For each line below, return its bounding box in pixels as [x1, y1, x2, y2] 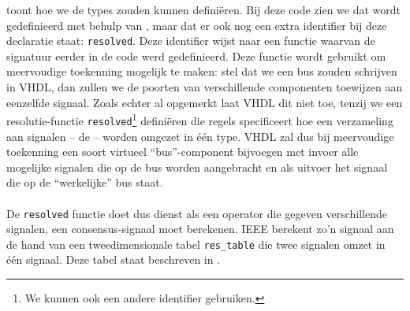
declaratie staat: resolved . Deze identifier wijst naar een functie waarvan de [6, 32, 375, 49]
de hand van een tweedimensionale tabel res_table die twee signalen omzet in [6, 235, 386, 252]
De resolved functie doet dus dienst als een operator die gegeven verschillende [6, 205, 387, 221]
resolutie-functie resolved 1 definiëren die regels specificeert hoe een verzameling [6, 110, 393, 128]
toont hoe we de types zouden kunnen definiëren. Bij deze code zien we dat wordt [6, 2, 401, 17]
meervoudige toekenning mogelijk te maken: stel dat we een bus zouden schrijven [6, 63, 397, 80]
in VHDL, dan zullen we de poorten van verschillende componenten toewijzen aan [6, 79, 403, 95]
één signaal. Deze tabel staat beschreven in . [6, 251, 221, 268]
